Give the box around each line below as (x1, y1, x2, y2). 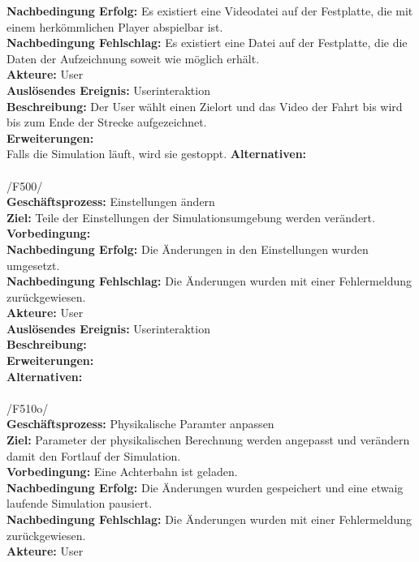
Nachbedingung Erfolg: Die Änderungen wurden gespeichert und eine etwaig (6, 478, 404, 496)
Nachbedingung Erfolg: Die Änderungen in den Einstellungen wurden (6, 240, 369, 257)
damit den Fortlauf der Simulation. (6, 447, 181, 464)
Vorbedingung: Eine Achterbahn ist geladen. (6, 463, 238, 480)
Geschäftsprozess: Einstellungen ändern (6, 193, 215, 210)
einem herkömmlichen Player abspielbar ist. (6, 18, 223, 35)
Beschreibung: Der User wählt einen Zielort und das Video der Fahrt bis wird (6, 97, 403, 114)
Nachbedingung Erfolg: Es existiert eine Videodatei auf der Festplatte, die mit (6, 2, 413, 19)
